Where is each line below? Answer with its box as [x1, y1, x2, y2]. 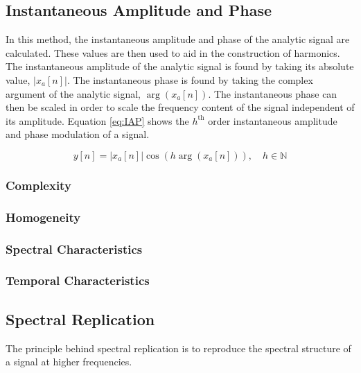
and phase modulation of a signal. [6, 127, 150, 141]
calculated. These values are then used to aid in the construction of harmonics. [6, 45, 340, 60]
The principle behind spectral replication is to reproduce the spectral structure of [6, 340, 351, 355]
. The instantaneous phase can [208, 86, 337, 101]
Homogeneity [6, 208, 81, 225]
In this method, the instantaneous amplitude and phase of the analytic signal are [6, 32, 350, 46]
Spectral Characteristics [6, 240, 143, 257]
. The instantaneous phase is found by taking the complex [67, 72, 313, 87]
